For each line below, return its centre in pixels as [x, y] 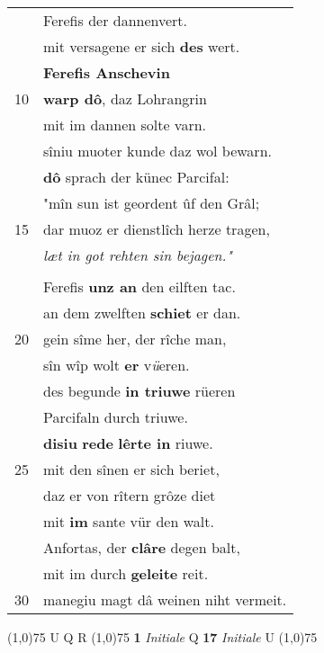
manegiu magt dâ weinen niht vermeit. [165, 599]
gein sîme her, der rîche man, [135, 339]
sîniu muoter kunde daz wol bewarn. [157, 151]
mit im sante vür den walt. [129, 521]
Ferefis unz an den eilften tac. [139, 286]
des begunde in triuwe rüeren [139, 391]
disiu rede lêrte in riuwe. [128, 443]
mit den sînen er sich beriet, [131, 469]
